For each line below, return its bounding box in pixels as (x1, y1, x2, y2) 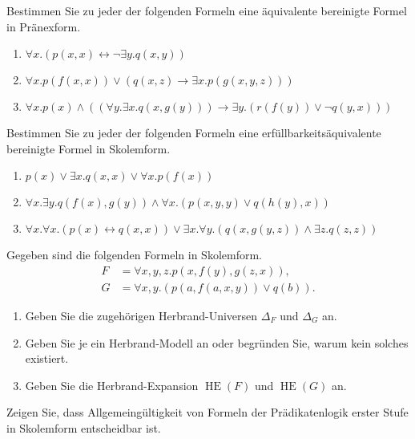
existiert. (25, 350, 69, 367)
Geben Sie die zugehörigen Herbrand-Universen (25, 307, 258, 324)
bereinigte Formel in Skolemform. (6, 140, 171, 156)
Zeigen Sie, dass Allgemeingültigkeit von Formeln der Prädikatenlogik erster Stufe (6, 404, 409, 421)
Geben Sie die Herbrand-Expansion (25, 376, 199, 393)
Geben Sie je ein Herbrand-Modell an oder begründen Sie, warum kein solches (25, 334, 409, 351)
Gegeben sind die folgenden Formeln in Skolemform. (6, 246, 262, 263)
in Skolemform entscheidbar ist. (6, 420, 161, 436)
